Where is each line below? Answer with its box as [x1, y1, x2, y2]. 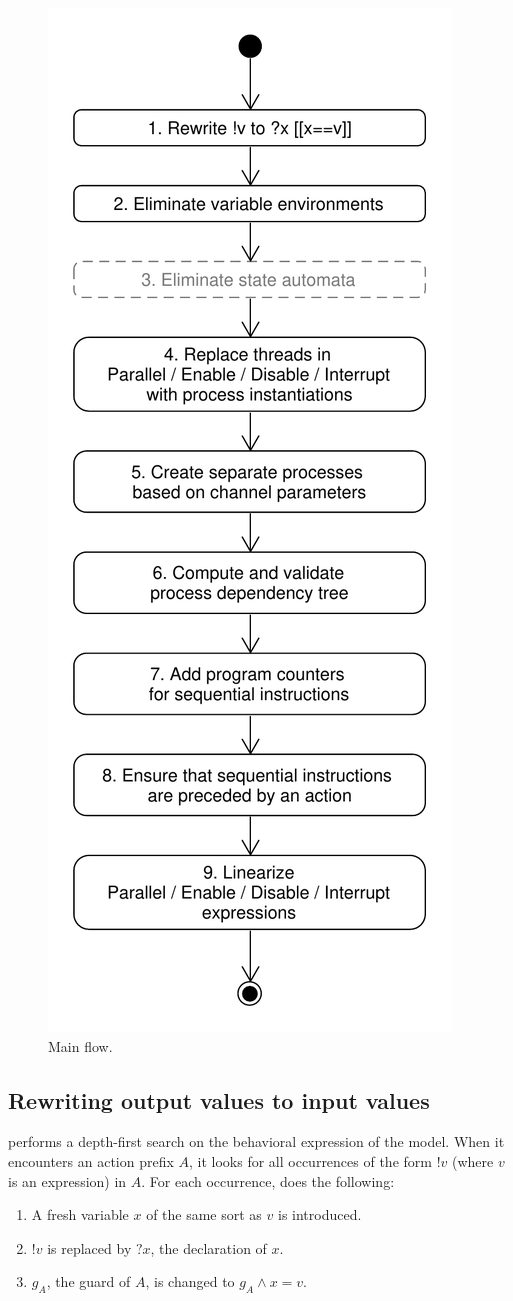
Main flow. [48, 1035, 113, 1056]
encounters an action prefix [8, 1150, 174, 1171]
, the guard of [46, 1271, 131, 1292]
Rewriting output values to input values [8, 1084, 430, 1115]
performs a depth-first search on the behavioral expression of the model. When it [8, 1131, 505, 1152]
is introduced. [277, 1204, 362, 1225]
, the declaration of [150, 1237, 267, 1258]
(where [452, 1150, 494, 1171]
